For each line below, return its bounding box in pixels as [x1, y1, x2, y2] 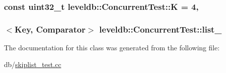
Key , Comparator [14, 23, 86, 35]
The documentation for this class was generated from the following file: [4, 42, 220, 53]
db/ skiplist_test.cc [4, 59, 61, 69]
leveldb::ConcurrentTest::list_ [99, 23, 222, 35]
